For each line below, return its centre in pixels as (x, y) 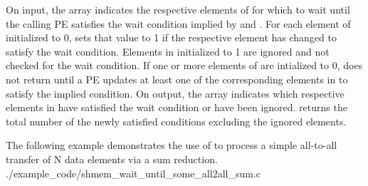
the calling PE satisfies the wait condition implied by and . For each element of (178, 23)
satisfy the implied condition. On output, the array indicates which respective (175, 93)
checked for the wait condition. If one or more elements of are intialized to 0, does (184, 65)
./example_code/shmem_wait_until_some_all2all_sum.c (133, 173)
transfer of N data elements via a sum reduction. (112, 159)
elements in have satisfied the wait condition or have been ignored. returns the (177, 107)
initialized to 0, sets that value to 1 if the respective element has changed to (172, 37)
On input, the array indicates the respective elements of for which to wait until (178, 9)
